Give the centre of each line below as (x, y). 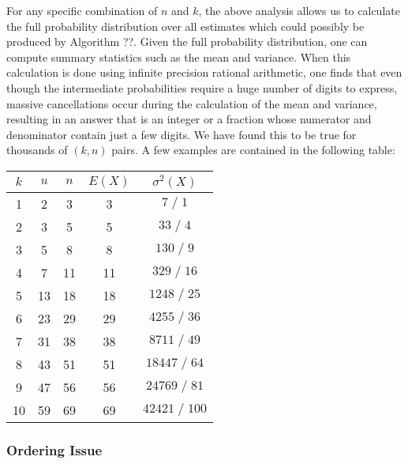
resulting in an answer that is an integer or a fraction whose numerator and (189, 119)
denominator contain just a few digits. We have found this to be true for (182, 134)
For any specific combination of (82, 10)
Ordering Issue (54, 449)
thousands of (37, 150)
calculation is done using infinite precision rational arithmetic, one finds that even (204, 72)
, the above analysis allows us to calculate (299, 10)
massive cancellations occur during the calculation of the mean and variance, (192, 103)
